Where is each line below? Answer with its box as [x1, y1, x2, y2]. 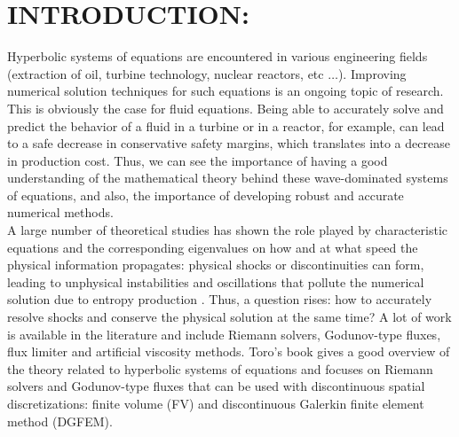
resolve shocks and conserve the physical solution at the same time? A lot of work [7, 308, 452, 326]
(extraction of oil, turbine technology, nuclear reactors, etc [7, 64, 324, 82]
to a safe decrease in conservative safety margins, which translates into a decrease [7, 134, 450, 152]
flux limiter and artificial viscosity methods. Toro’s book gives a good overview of [7, 342, 450, 361]
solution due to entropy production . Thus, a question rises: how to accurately [7, 290, 432, 308]
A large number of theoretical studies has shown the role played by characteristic [7, 221, 448, 239]
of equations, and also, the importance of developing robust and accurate [7, 185, 404, 204]
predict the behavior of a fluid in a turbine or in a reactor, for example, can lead [7, 116, 445, 135]
